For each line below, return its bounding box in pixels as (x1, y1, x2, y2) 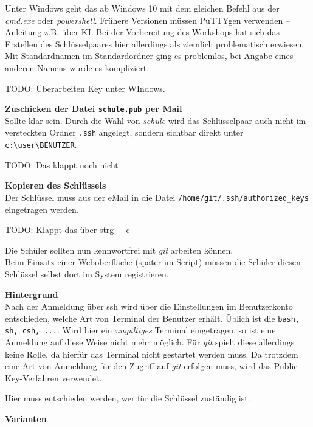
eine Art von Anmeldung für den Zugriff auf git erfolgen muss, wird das (5, 359, 271, 372)
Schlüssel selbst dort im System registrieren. (5, 267, 169, 280)
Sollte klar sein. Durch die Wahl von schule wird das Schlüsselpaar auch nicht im (5, 114, 306, 127)
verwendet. (61, 371, 102, 384)
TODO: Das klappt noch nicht (5, 158, 119, 171)
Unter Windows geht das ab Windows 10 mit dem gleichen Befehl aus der (5, 2, 280, 14)
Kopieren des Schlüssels (5, 179, 106, 192)
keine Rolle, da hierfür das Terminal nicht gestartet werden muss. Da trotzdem (5, 347, 298, 360)
